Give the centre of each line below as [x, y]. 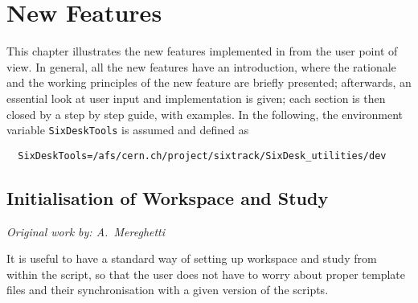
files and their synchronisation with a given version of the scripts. [168, 290]
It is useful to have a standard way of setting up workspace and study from [192, 258]
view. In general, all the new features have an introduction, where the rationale [201, 66]
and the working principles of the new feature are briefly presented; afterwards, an [209, 82]
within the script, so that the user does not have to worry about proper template [206, 274]
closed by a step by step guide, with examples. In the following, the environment [205, 114]
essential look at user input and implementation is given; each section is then [196, 98]
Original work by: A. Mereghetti [86, 231]
